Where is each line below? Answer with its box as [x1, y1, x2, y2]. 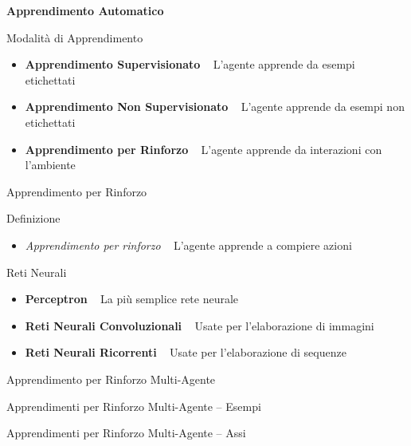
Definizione [6, 210, 61, 227]
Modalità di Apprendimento [6, 29, 143, 45]
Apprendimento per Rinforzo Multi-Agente [6, 370, 216, 387]
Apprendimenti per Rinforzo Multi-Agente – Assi [6, 424, 246, 441]
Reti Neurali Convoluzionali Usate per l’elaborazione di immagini [25, 317, 374, 334]
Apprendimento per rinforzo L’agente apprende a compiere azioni [25, 236, 352, 253]
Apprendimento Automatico [6, 2, 164, 18]
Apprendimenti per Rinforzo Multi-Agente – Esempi [6, 397, 261, 414]
